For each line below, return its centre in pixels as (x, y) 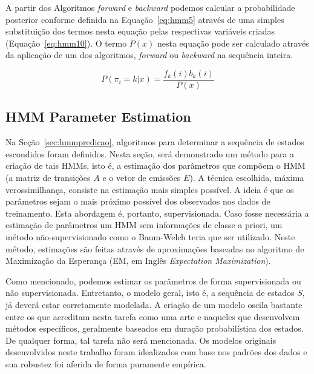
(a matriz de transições (48, 178)
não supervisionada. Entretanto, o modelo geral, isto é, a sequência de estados (150, 293)
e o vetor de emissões (142, 178)
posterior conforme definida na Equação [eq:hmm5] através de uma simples (145, 19)
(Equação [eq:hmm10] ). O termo (66, 43)
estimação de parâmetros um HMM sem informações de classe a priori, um (144, 225)
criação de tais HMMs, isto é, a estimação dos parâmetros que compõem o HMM (155, 166)
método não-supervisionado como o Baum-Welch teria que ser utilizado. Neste (150, 236)
